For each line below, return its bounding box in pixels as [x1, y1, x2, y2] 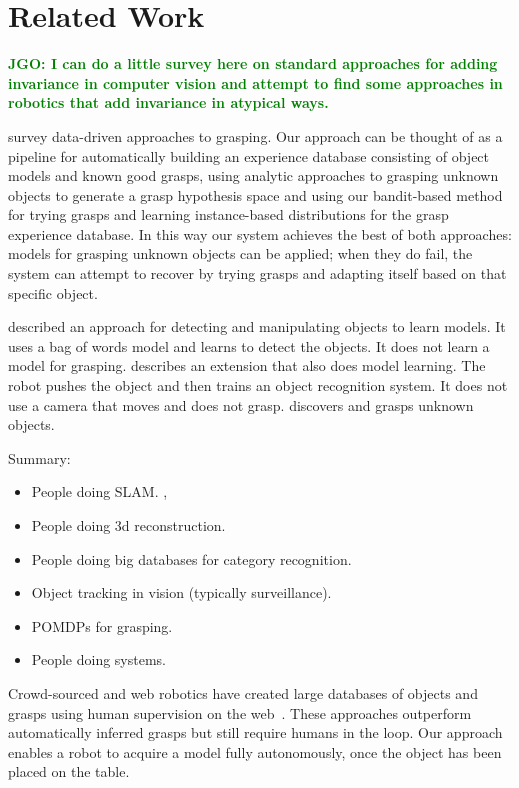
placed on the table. [8, 761, 130, 782]
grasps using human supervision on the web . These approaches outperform [8, 702, 472, 723]
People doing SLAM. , [31, 481, 168, 502]
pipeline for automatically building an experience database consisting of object [8, 145, 490, 166]
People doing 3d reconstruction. [31, 515, 226, 535]
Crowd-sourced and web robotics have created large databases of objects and [8, 682, 478, 703]
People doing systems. [31, 649, 166, 670]
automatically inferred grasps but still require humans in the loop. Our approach [8, 722, 503, 743]
